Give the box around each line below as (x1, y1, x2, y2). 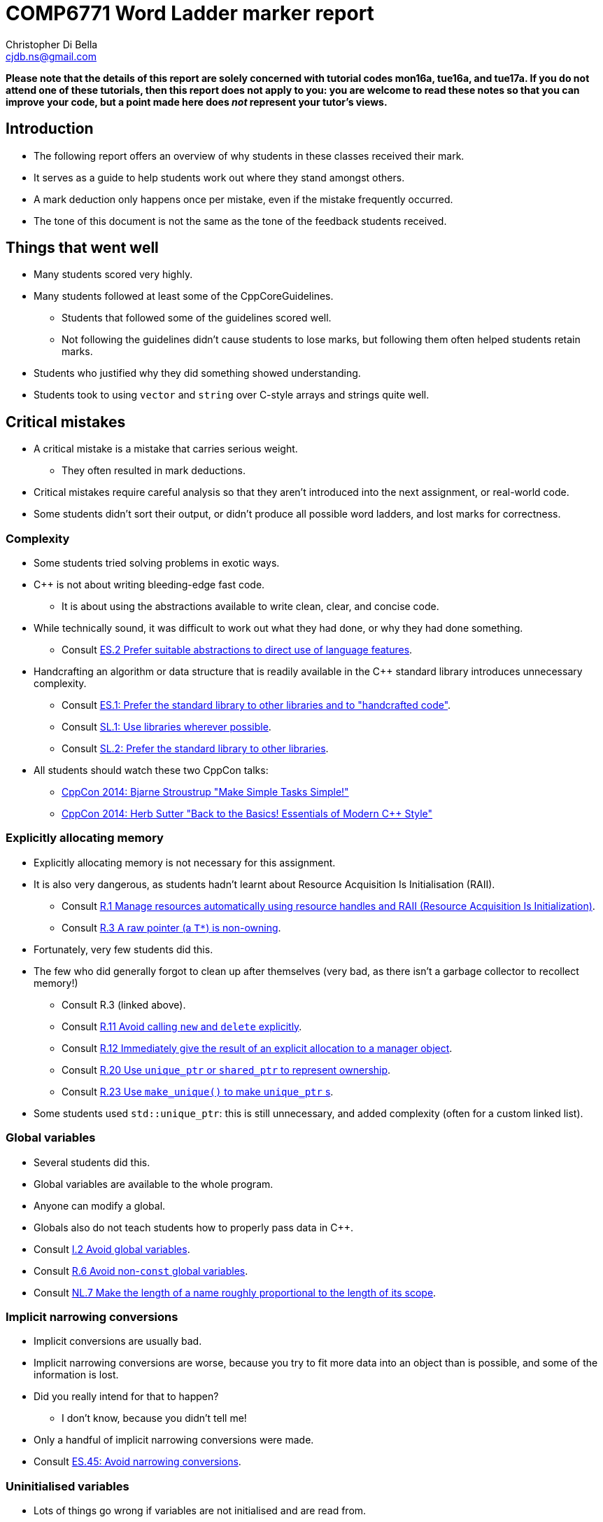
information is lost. (34, 1369, 119, 1381)
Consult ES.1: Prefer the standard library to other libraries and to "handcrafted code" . (62, 699, 451, 712)
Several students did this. (34, 1156, 150, 1168)
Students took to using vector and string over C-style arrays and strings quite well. (34, 389, 430, 401)
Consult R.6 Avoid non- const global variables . (34, 1264, 248, 1277)
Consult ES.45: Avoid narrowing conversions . (34, 1455, 241, 1468)
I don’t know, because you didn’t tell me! (62, 1412, 247, 1425)
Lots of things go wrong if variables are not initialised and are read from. (34, 1504, 367, 1517)
